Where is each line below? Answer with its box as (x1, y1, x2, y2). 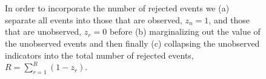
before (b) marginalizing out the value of (109, 25, 261, 38)
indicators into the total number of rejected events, (5, 48, 194, 61)
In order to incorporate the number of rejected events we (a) (5, 2, 230, 14)
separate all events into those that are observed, (5, 13, 182, 26)
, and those (208, 13, 250, 26)
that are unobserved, (5, 25, 82, 38)
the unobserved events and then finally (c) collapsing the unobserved (5, 37, 260, 49)
